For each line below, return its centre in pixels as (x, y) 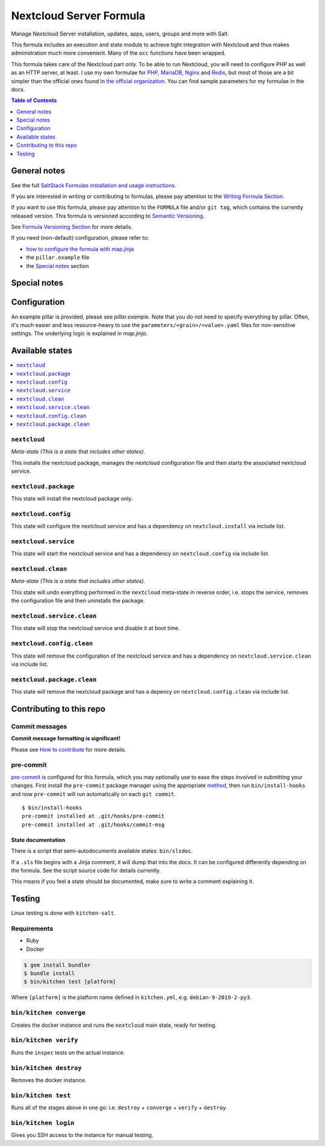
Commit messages (39, 726)
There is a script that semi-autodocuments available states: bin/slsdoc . (102, 851)
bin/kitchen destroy (47, 1068)
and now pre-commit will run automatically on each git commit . (94, 794)
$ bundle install (49, 973)
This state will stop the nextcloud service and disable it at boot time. (95, 628)
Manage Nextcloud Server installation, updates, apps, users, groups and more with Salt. (120, 34)
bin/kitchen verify (45, 1040)
